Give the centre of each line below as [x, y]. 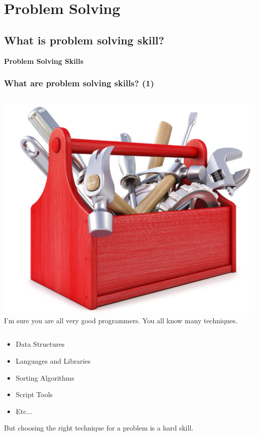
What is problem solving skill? [84, 40]
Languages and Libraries [53, 361]
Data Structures [40, 344]
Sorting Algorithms [45, 377]
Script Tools [34, 394]
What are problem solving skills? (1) [79, 83]
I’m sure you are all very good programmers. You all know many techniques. [121, 320]
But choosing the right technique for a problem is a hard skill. [99, 428]
